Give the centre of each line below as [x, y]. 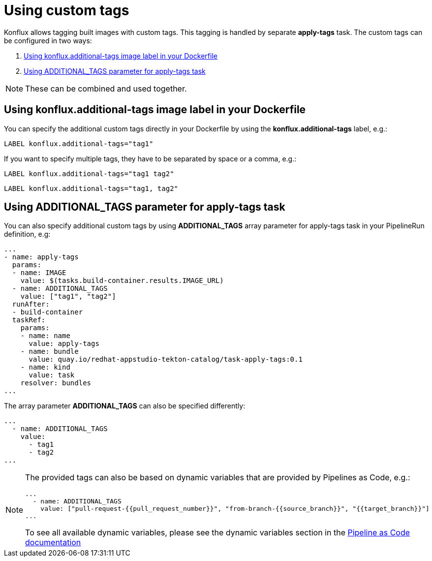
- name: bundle [49, 352]
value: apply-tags [64, 344]
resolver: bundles [56, 383]
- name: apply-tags [41, 257]
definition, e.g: [27, 234]
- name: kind [45, 367]
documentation [53, 543]
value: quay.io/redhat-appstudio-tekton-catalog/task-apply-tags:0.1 [166, 359]
